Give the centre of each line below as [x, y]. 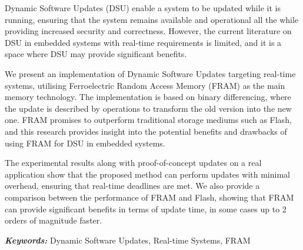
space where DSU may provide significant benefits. [96, 54]
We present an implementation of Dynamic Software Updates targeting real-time [150, 73]
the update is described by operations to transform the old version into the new [148, 108]
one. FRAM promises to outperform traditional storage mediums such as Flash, [148, 120]
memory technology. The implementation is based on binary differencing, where [148, 97]
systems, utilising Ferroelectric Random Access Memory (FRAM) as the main [145, 85]
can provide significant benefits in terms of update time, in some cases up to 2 [146, 209]
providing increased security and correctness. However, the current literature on [148, 31]
